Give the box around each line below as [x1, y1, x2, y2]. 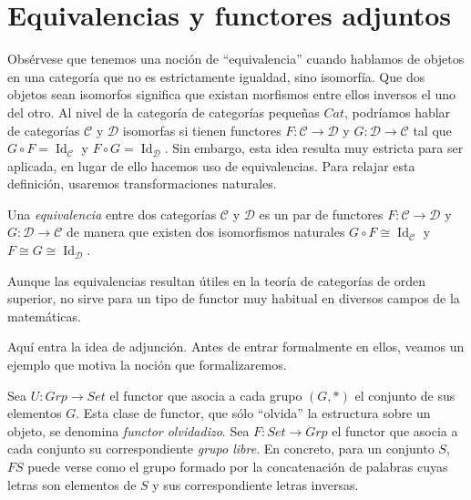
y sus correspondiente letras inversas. [152, 474, 359, 494]
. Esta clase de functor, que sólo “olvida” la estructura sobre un [76, 403, 431, 423]
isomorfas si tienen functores [122, 120, 282, 139]
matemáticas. [7, 306, 81, 325]
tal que [413, 120, 452, 139]
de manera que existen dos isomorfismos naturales [67, 222, 345, 241]
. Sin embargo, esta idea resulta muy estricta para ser [164, 138, 464, 158]
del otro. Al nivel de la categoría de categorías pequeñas [7, 102, 320, 121]
